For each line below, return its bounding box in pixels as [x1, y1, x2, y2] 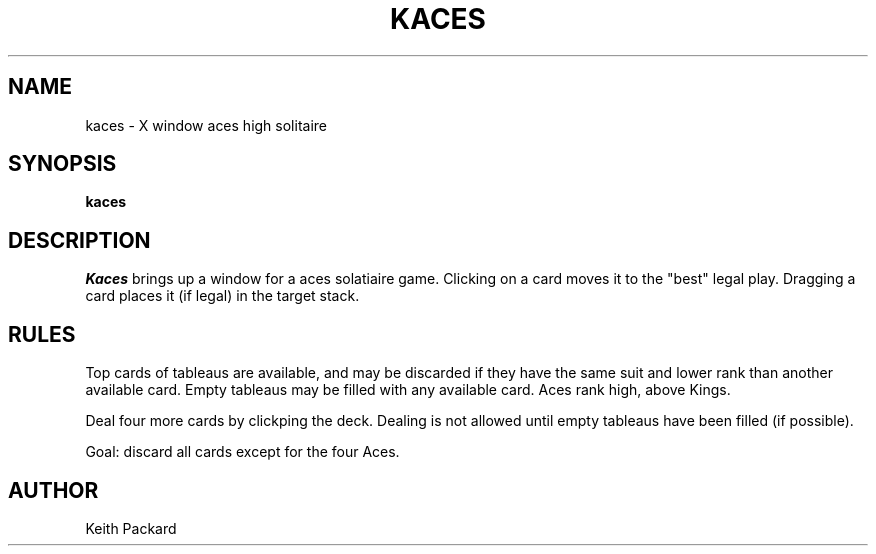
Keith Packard [85, 519, 177, 537]
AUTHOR [8, 477, 99, 503]
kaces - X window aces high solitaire [85, 116, 327, 134]
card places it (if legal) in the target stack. [85, 287, 360, 305]
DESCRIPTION [8, 227, 151, 253]
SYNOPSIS [8, 151, 117, 177]
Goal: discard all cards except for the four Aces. [85, 443, 400, 461]
